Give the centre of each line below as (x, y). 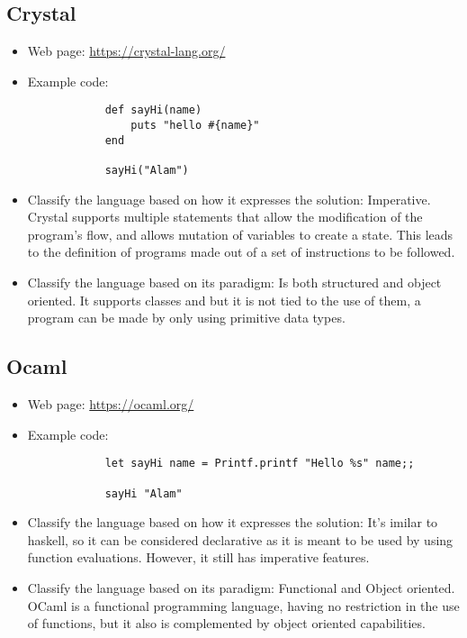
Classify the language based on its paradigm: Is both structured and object (234, 283)
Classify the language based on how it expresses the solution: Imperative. (229, 199)
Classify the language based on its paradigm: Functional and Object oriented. (241, 587)
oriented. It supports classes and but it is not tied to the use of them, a (224, 300)
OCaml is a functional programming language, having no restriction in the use (243, 605)
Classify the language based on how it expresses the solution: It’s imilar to (233, 522)
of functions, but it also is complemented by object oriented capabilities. (226, 623)
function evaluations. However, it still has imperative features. (198, 557)
